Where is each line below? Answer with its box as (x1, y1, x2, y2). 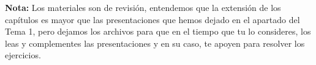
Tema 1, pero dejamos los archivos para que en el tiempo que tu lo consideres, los (5, 25, 311, 38)
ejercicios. (5, 49, 41, 61)
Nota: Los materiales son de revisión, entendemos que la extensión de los (5, 1, 281, 13)
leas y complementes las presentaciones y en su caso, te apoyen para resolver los (5, 36, 305, 49)
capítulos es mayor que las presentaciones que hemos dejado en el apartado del (5, 13, 300, 26)
